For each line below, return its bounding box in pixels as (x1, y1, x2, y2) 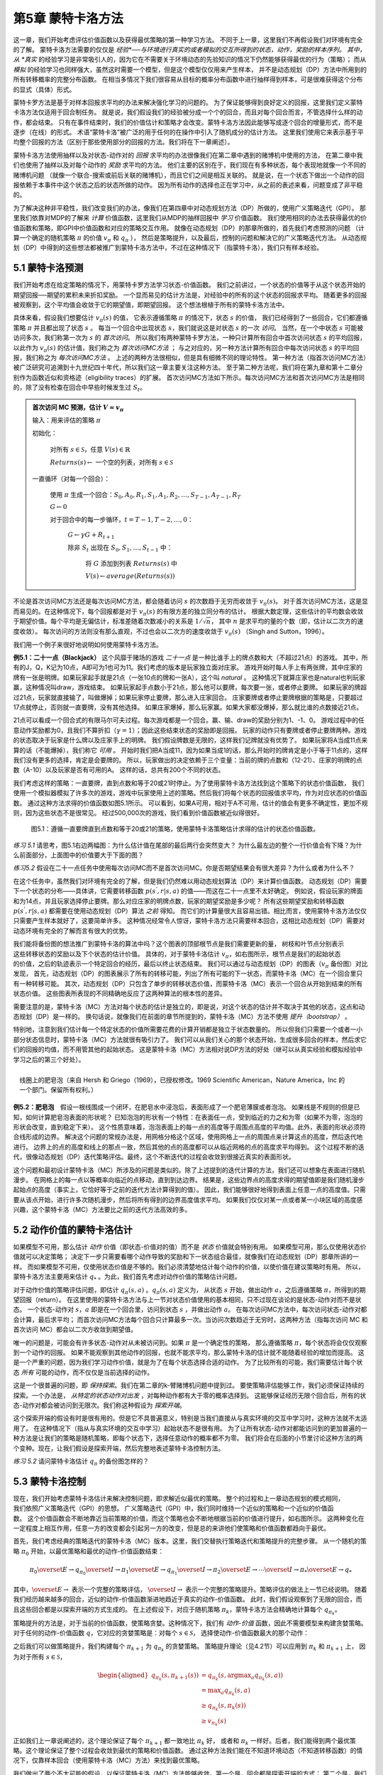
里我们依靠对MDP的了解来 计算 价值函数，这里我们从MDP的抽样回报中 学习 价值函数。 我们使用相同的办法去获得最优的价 (13, 214, 367, 222)
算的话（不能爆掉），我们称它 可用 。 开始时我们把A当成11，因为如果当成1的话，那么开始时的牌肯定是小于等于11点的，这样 (13, 745, 368, 754)
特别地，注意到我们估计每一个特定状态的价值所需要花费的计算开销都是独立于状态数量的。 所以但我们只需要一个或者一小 (13, 1025, 363, 1034)
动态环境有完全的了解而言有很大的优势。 (13, 927, 131, 935)
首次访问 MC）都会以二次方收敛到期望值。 (13, 1325, 138, 1334)
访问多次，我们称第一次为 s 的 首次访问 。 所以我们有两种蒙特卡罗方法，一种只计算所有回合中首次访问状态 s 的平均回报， (13, 334, 367, 342)
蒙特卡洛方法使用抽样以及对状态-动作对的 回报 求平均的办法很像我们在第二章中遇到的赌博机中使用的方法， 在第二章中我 (13, 151, 363, 159)
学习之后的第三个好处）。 (13, 1055, 85, 1064)
